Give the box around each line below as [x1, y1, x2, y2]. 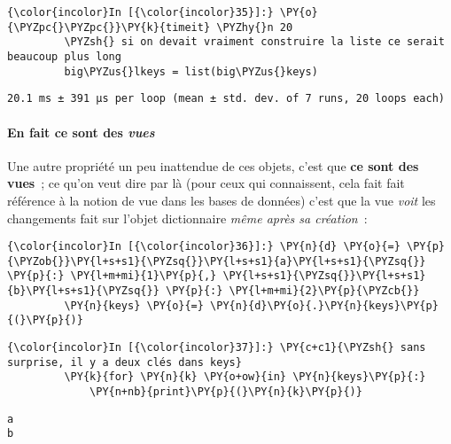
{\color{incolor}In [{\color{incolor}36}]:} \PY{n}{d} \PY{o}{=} [7, 240, 400, 253]
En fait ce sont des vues [7, 122, 155, 141]
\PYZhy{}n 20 [216, 20, 293, 34]
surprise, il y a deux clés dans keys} [7, 355, 242, 369]
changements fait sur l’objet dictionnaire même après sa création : [7, 208, 368, 227]
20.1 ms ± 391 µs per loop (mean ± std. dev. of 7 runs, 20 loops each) [7, 92, 445, 105]
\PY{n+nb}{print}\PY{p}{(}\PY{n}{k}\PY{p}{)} [89, 386, 362, 399]
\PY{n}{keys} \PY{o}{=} [64, 299, 204, 312]
